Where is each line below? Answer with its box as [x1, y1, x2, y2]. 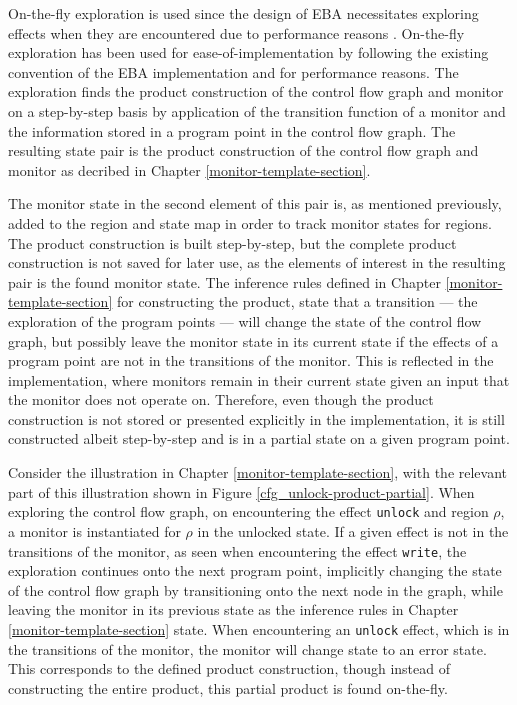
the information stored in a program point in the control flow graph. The [8, 120, 456, 141]
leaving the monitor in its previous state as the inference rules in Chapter [8, 599, 459, 620]
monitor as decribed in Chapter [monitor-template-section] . [8, 159, 371, 180]
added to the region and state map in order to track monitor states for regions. [8, 212, 492, 233]
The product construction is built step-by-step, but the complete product [8, 232, 457, 253]
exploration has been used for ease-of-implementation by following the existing [8, 42, 489, 63]
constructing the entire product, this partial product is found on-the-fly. [8, 677, 448, 698]
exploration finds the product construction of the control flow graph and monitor [8, 81, 504, 102]
